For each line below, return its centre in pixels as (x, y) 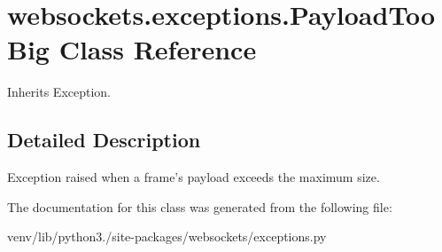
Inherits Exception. (59, 92)
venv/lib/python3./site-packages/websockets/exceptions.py (167, 236)
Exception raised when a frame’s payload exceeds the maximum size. (194, 177)
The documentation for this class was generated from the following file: (200, 206)
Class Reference (158, 49)
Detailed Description (104, 140)
